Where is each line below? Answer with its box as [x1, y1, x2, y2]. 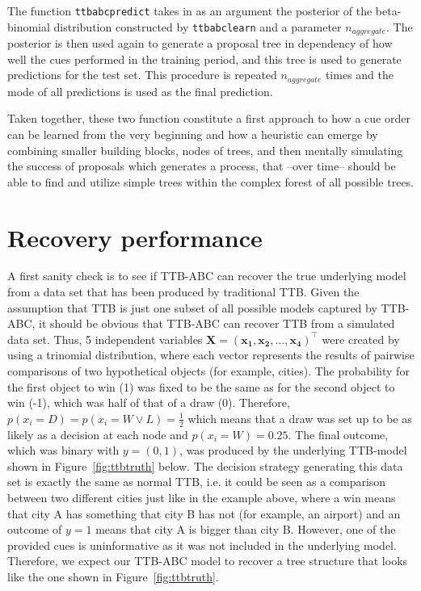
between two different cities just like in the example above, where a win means [7, 488, 396, 505]
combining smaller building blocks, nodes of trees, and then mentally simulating [7, 141, 403, 158]
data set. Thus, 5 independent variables [7, 330, 203, 347]
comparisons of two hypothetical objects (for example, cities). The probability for [7, 363, 410, 379]
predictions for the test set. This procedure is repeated [7, 66, 277, 83]
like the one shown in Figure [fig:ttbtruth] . [7, 568, 219, 585]
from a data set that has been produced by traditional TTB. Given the [7, 283, 360, 300]
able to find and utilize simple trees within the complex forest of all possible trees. [7, 173, 415, 190]
